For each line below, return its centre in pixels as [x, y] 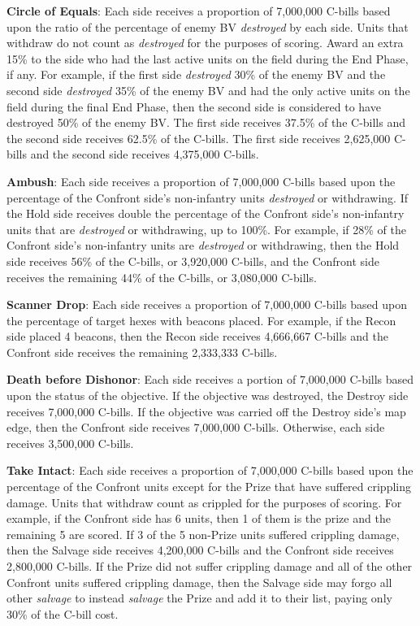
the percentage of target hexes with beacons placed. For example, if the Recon [201, 320]
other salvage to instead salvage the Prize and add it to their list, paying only [199, 598]
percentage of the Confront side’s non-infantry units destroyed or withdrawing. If [207, 197]
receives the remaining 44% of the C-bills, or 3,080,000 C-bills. [162, 277]
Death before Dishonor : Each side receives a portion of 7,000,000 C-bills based [210, 379]
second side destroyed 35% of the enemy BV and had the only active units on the [208, 90]
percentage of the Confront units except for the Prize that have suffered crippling [209, 487]
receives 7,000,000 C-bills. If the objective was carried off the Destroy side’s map [206, 411]
